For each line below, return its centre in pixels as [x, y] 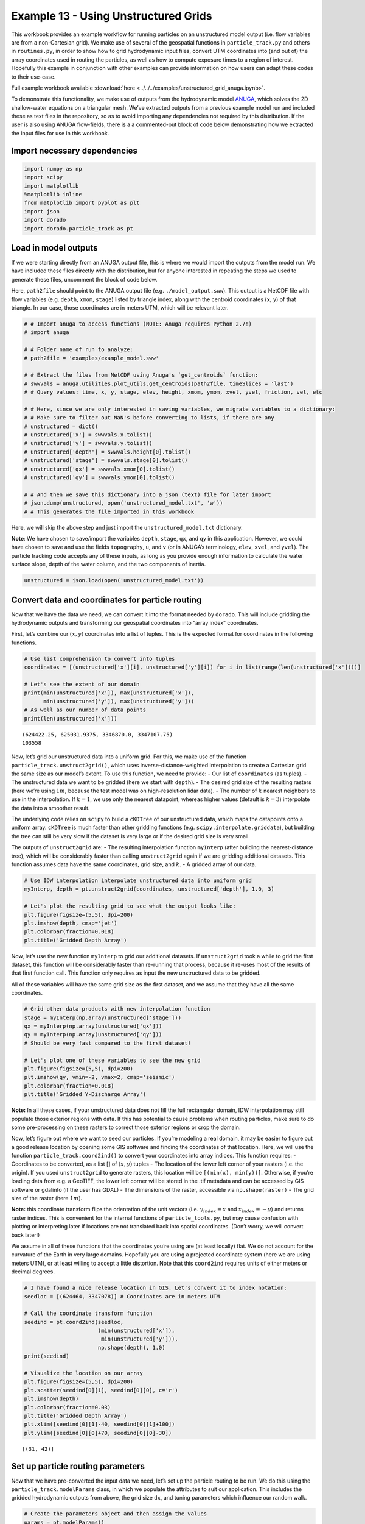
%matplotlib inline [53, 194]
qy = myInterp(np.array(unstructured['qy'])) [93, 1034]
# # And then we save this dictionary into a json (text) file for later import [148, 494]
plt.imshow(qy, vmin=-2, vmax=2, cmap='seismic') [99, 1077]
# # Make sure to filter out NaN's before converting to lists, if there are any [149, 418]
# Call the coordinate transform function [88, 1313]
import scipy [43, 177]
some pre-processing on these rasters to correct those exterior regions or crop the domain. [126, 1127]
